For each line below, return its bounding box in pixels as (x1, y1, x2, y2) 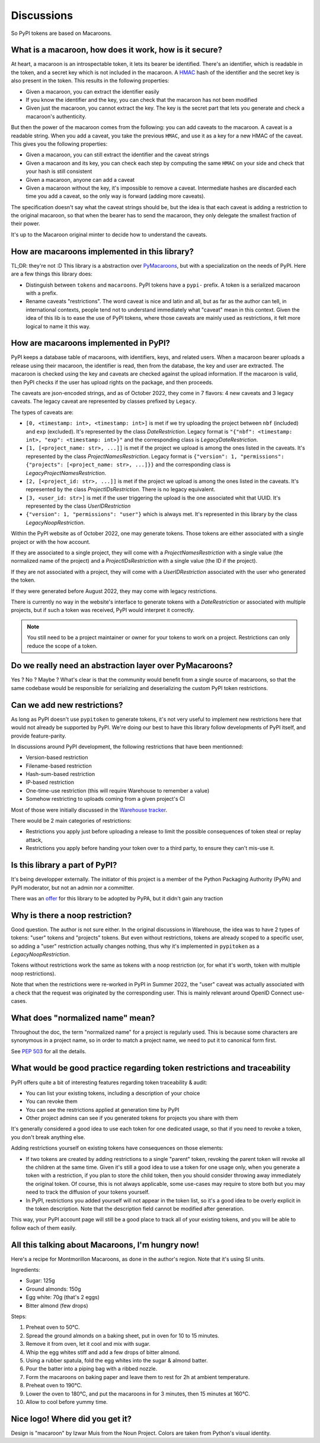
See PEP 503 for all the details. (11, 1047, 87, 1054)
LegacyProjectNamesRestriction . (25, 469, 107, 476)
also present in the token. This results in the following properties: (11, 77, 169, 84)
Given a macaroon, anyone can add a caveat (25, 176, 135, 183)
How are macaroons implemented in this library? (11, 246, 194, 256)
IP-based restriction (25, 779, 74, 786)
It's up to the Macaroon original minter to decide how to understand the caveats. (11, 231, 207, 238)
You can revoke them (25, 1098, 78, 1105)
